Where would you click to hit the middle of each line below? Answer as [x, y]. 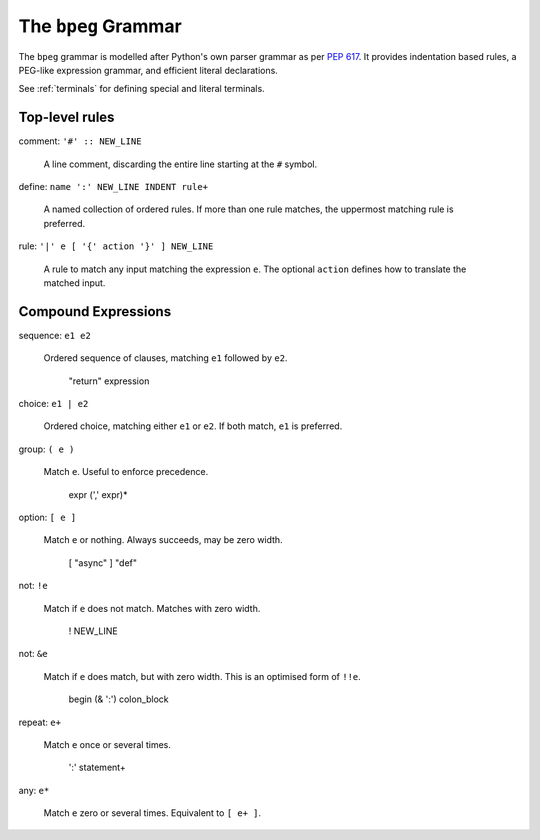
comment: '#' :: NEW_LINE [80, 141]
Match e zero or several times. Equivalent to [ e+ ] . [152, 813]
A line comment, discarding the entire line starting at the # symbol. [180, 164]
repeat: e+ [40, 722]
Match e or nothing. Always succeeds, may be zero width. [163, 540]
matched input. [74, 282]
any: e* [34, 790]
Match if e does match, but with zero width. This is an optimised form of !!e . [202, 676]
